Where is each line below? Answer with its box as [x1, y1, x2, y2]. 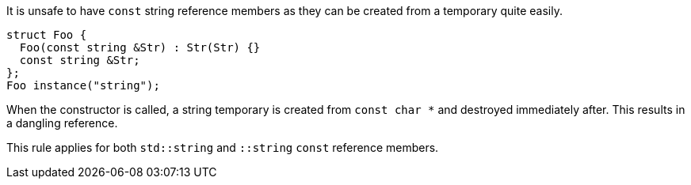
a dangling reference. [6, 116, 118, 130]
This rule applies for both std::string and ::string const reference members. [6, 141, 439, 154]
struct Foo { [6, 28, 87, 41]
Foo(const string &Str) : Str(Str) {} [19, 41, 261, 54]
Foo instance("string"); [6, 79, 160, 92]
